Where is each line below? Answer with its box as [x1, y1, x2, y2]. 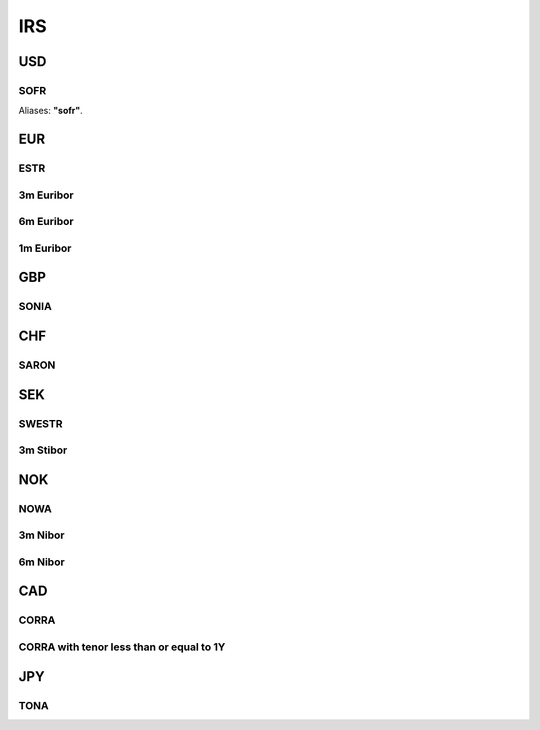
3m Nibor [18, 528, 65, 542]
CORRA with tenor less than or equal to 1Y [18, 640, 226, 654]
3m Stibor [18, 443, 68, 457]
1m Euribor [18, 241, 72, 255]
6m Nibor [18, 555, 65, 569]
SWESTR [18, 416, 63, 430]
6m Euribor [18, 215, 74, 229]
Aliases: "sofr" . [18, 105, 84, 117]
